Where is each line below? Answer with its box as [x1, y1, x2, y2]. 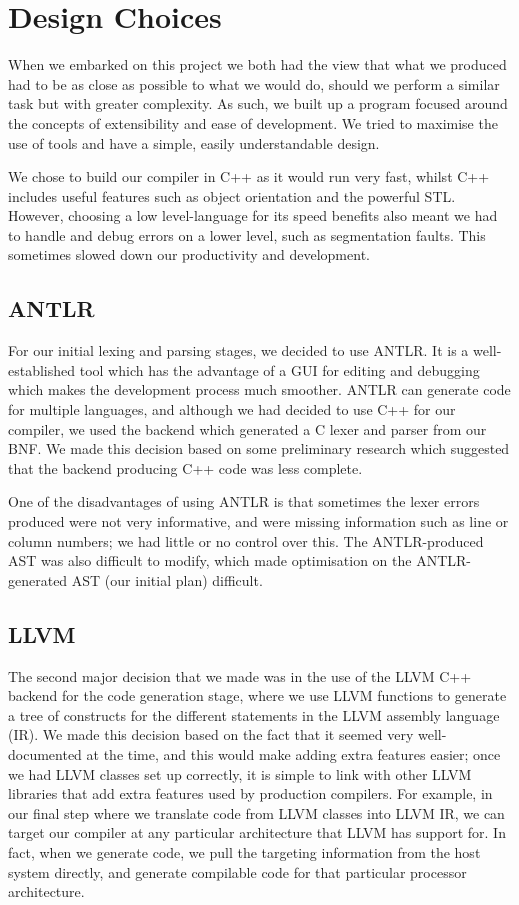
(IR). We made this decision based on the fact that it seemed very [8, 724, 414, 745]
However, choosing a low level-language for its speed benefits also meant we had [8, 205, 498, 226]
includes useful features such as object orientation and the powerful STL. [8, 185, 456, 206]
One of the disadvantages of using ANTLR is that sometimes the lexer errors [8, 491, 480, 512]
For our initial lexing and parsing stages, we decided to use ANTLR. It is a [8, 340, 469, 361]
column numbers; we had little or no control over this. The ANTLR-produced [8, 530, 484, 551]
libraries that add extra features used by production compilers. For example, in [8, 783, 493, 804]
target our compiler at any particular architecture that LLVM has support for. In [8, 822, 506, 843]
